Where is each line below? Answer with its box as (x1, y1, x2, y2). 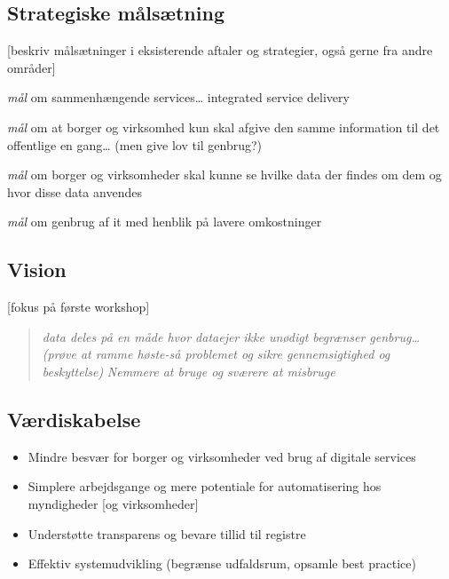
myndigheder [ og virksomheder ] (28, 494, 199, 512)
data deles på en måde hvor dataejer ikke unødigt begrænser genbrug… (42, 327, 420, 345)
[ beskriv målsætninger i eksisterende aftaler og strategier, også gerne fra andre (7, 41, 433, 59)
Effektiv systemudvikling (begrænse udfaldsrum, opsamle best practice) (28, 554, 416, 573)
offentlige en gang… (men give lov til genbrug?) (7, 135, 263, 154)
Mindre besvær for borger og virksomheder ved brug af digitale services (28, 447, 416, 465)
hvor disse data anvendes (7, 182, 142, 201)
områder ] (7, 58, 56, 76)
